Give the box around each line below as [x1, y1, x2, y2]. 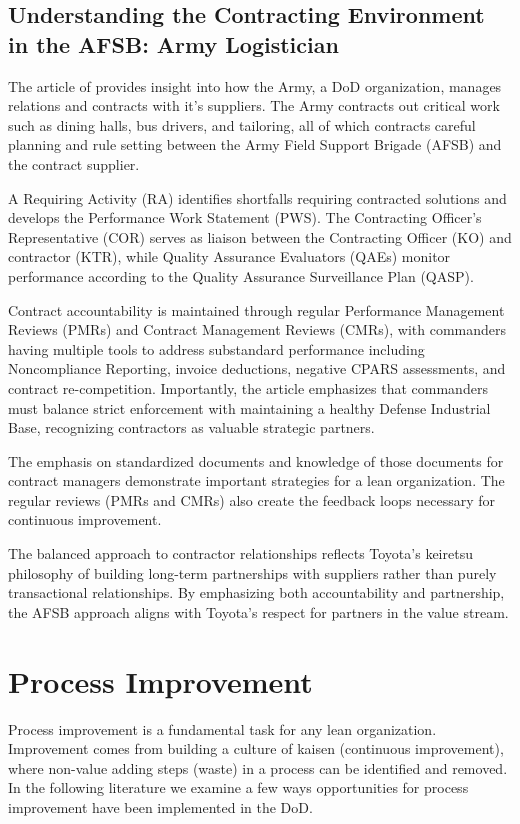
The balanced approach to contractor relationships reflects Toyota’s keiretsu [8, 543, 473, 564]
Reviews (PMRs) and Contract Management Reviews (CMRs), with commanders [8, 319, 506, 340]
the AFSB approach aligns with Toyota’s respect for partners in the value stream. [8, 601, 509, 622]
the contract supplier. [8, 153, 140, 174]
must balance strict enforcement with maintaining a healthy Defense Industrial [8, 397, 491, 418]
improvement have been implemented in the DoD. [8, 796, 313, 817]
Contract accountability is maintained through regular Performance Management [8, 299, 505, 320]
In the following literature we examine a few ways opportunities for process [8, 777, 469, 798]
